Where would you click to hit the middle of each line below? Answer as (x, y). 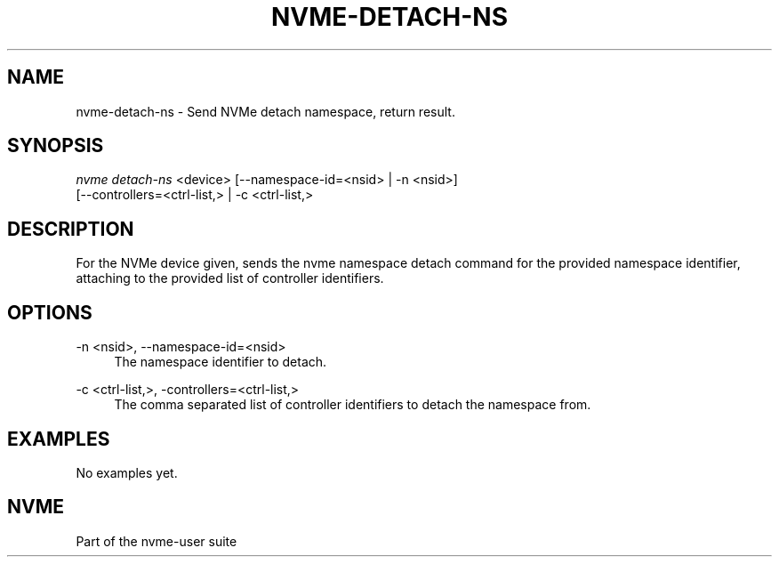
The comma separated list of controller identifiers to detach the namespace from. (353, 405)
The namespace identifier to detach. (221, 362)
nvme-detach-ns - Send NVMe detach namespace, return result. (265, 111)
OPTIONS (50, 312)
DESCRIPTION (71, 229)
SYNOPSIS (56, 146)
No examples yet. (127, 472)
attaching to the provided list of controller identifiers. (230, 278)
